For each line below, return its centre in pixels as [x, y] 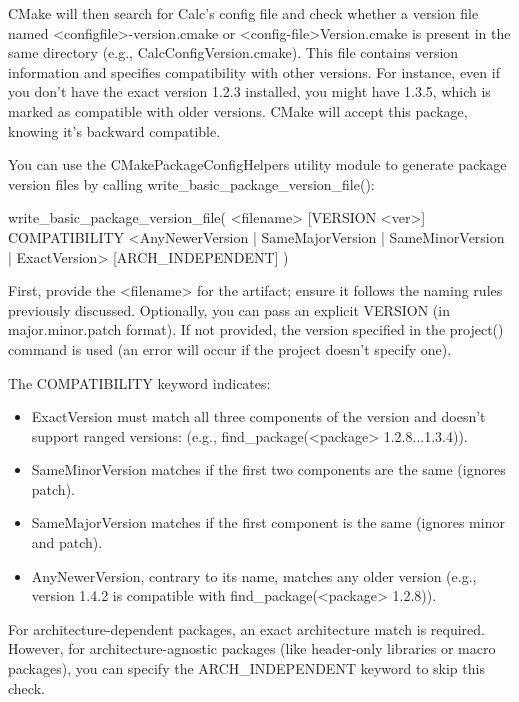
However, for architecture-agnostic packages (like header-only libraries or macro [252, 648]
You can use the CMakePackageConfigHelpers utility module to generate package [257, 164]
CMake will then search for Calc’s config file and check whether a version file [243, 13]
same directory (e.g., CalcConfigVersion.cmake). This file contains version [233, 52]
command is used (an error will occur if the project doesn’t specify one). [230, 348]
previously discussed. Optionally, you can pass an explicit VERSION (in [229, 309]
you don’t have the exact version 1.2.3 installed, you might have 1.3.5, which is [249, 91]
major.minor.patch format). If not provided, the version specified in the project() [256, 329]
